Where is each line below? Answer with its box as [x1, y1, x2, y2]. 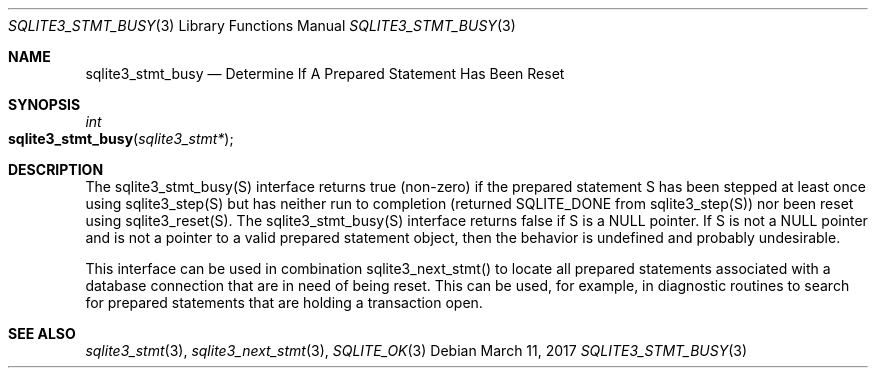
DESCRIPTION [8, 161, 104, 178]
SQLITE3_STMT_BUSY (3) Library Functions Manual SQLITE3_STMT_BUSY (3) [8, 17, 516, 34]
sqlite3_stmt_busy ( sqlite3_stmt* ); [8, 130, 234, 147]
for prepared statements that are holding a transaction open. [85, 294, 483, 311]
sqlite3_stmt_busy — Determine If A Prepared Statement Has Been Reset [85, 65, 565, 82]
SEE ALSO [8, 325, 76, 342]
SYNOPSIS [8, 96, 81, 113]
